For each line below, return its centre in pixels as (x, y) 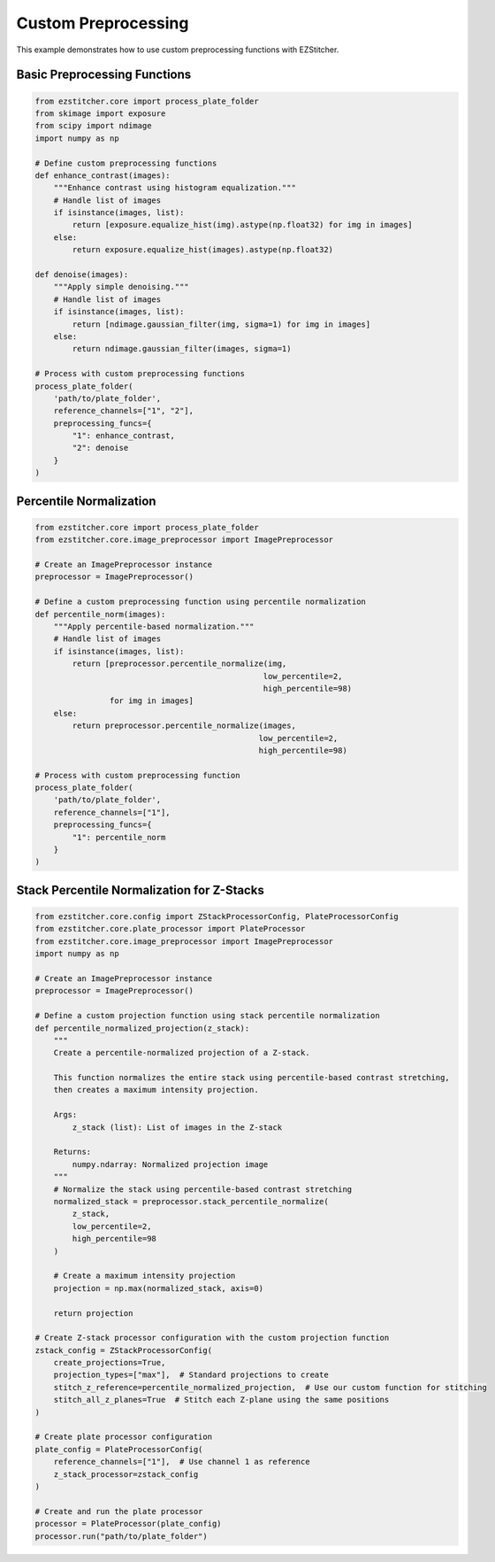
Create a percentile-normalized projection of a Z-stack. (182, 1053)
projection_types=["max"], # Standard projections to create (191, 1375)
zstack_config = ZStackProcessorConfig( (123, 1350)
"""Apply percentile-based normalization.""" (154, 626)
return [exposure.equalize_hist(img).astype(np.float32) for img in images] (242, 225)
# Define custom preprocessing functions (126, 163)
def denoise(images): (82, 275)
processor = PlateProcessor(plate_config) (128, 1524)
